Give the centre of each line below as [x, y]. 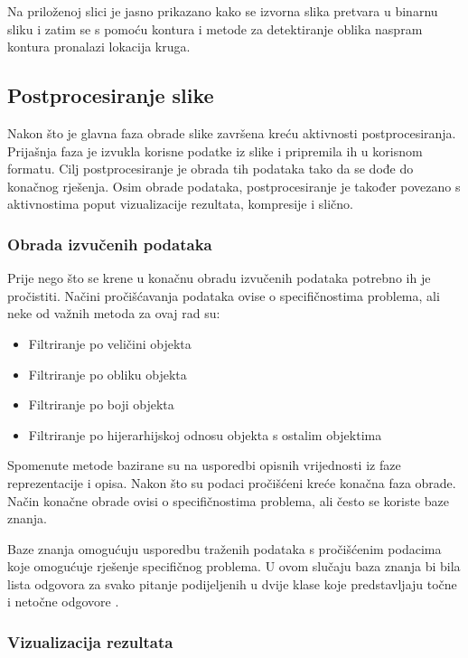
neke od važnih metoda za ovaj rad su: [114, 313]
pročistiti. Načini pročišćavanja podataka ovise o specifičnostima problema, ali [224, 295]
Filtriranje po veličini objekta [110, 343]
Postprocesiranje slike [111, 95]
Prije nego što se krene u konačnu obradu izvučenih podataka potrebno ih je [219, 278]
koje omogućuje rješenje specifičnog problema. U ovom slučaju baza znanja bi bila [234, 566]
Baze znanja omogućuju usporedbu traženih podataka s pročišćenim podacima [225, 548]
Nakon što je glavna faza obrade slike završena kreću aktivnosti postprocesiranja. [232, 132]
